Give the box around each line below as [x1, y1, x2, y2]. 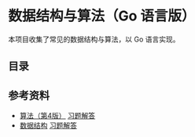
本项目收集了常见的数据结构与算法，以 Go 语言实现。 [8, 34, 180, 44]
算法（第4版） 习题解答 [19, 111, 96, 121]
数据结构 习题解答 [19, 121, 77, 130]
